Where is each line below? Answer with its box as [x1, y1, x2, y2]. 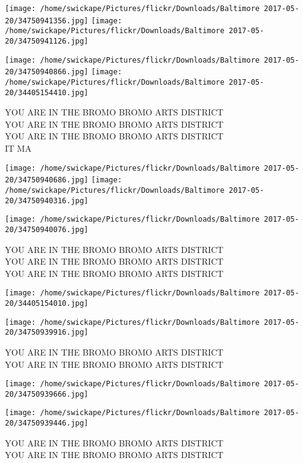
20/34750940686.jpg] [5, 176, 89, 185]
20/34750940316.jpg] [5, 196, 89, 205]
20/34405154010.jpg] [5, 299, 89, 308]
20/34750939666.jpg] [5, 389, 89, 399]
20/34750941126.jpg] [5, 36, 89, 45]
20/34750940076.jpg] [5, 225, 89, 234]
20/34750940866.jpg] [5, 68, 89, 77]
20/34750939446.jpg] [5, 419, 89, 428]
